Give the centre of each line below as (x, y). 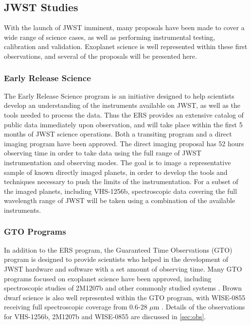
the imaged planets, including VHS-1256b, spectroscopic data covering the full (121, 191)
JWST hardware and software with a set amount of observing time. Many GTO (123, 268)
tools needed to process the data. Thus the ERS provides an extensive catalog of (124, 114)
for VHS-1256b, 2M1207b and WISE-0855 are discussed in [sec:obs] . (105, 316)
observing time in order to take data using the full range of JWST (103, 153)
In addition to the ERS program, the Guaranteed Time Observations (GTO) (118, 249)
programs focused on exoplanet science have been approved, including (108, 278)
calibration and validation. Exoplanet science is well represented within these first (126, 46)
